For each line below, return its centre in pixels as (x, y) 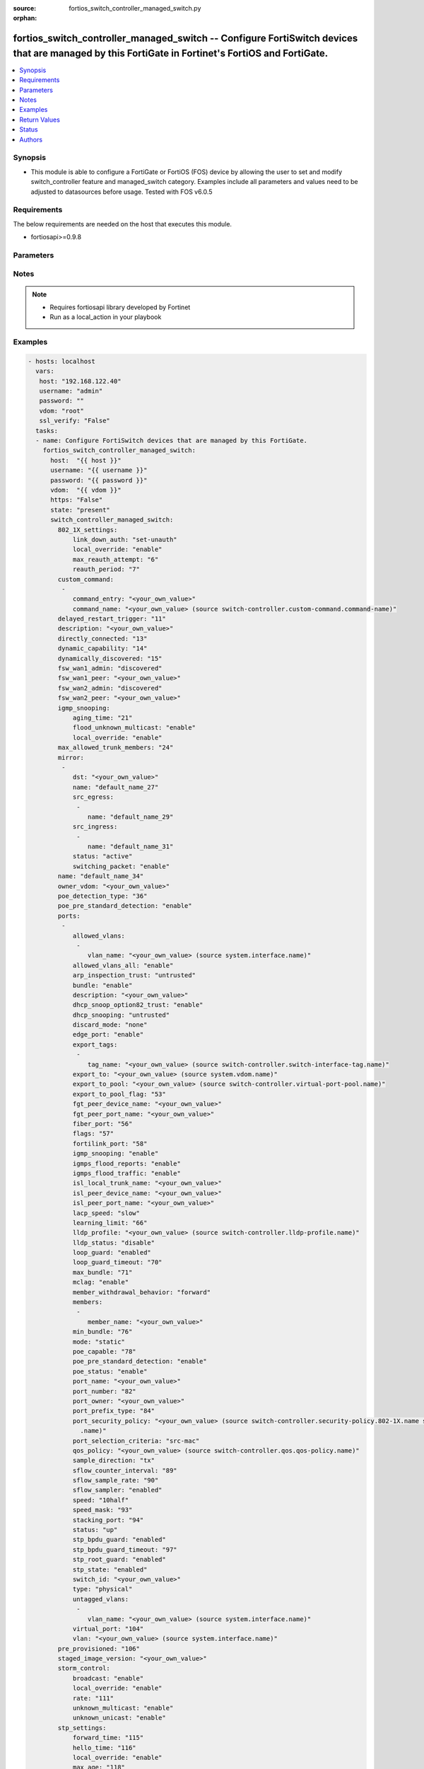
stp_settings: (82, 1728)
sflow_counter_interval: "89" (125, 1470)
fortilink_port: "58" (110, 1143)
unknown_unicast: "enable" (119, 1718)
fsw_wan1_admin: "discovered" (110, 668)
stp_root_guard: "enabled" (119, 1560)
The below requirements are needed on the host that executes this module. (123, 224)
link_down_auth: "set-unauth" (125, 539)
